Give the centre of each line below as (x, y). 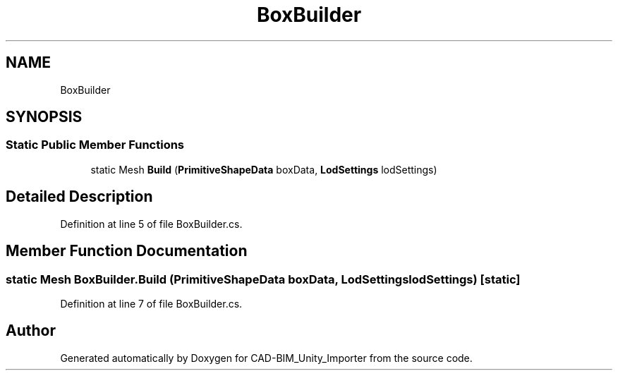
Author (31, 331)
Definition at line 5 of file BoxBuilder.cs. (151, 224)
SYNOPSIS (44, 117)
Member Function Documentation (127, 251)
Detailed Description (79, 197)
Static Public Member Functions (95, 145)
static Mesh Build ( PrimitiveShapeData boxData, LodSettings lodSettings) (264, 169)
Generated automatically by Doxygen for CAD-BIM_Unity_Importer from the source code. (266, 358)
